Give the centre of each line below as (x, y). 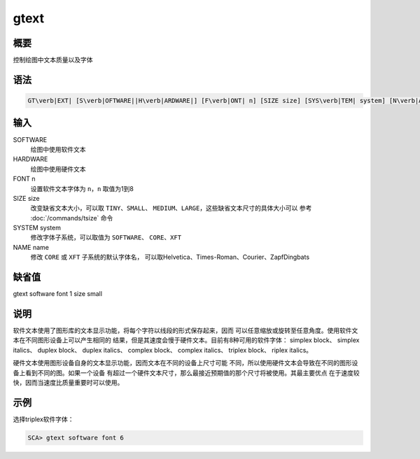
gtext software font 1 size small (58, 294)
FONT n (24, 179)
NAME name (31, 247)
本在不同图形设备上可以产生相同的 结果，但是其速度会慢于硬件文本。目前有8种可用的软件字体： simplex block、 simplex (186, 340)
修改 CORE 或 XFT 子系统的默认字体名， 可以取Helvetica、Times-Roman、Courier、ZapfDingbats (170, 257)
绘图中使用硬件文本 (58, 169)
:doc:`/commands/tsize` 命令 (72, 218)
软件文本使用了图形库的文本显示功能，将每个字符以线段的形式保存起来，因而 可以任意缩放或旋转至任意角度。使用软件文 (185, 331)
